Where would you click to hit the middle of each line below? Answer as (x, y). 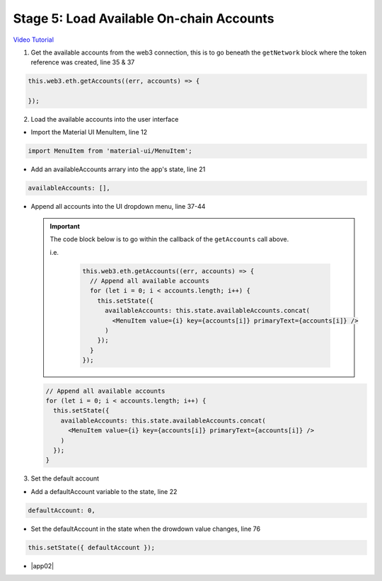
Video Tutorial (34, 40)
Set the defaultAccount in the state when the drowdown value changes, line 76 (146, 529)
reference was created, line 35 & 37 (83, 62)
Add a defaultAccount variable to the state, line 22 (104, 491)
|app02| (42, 565)
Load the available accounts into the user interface (105, 120)
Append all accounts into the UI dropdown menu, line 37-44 (118, 207)
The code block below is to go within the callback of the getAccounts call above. (169, 239)
